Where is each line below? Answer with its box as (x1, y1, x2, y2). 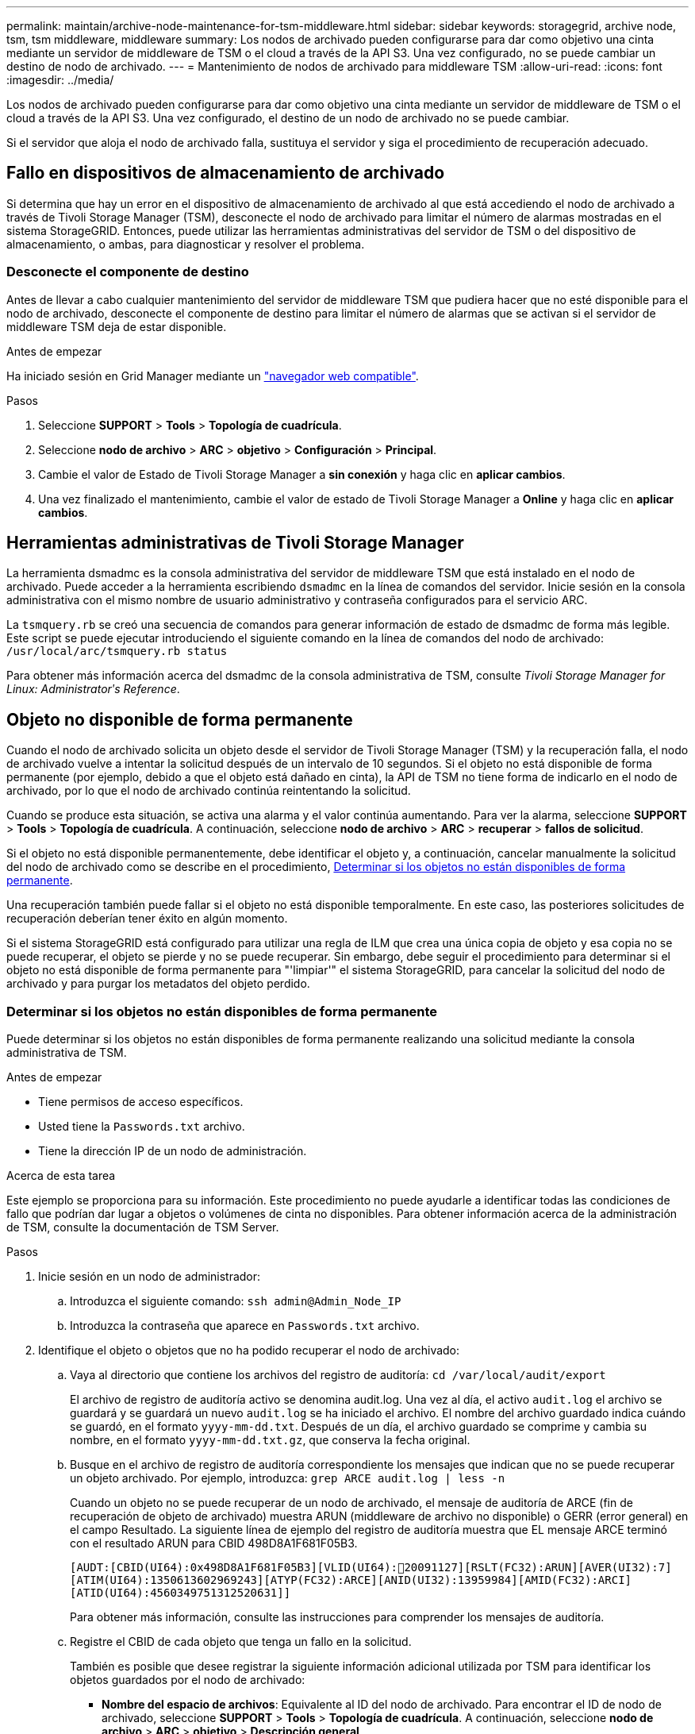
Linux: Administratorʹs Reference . (6, 682, 180, 696)
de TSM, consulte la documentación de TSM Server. (6, 1220, 279, 1235)
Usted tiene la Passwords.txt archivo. (38, 1119, 245, 1134)
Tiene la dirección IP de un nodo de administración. (38, 1144, 307, 1158)
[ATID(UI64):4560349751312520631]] (70, 1586, 291, 1600)
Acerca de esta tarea (6, 1169, 116, 1183)
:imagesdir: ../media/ (6, 73, 114, 87)
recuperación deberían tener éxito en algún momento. (6, 911, 288, 926)
